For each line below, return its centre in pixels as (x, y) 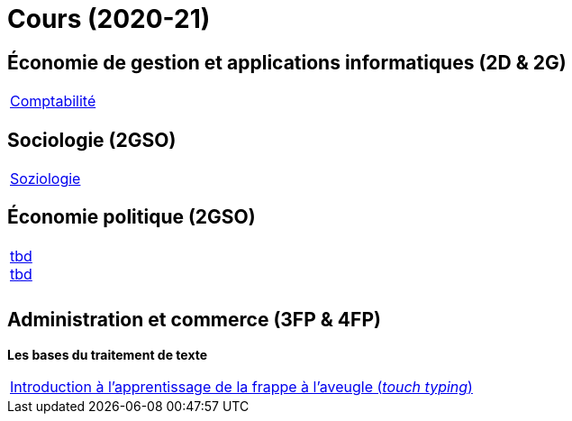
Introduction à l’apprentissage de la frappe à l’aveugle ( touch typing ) (241, 386)
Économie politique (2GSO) (132, 217)
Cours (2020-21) (109, 19)
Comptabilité (53, 101)
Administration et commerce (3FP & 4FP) (194, 320)
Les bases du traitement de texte (108, 354)
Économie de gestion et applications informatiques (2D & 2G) (287, 62)
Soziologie (45, 179)
